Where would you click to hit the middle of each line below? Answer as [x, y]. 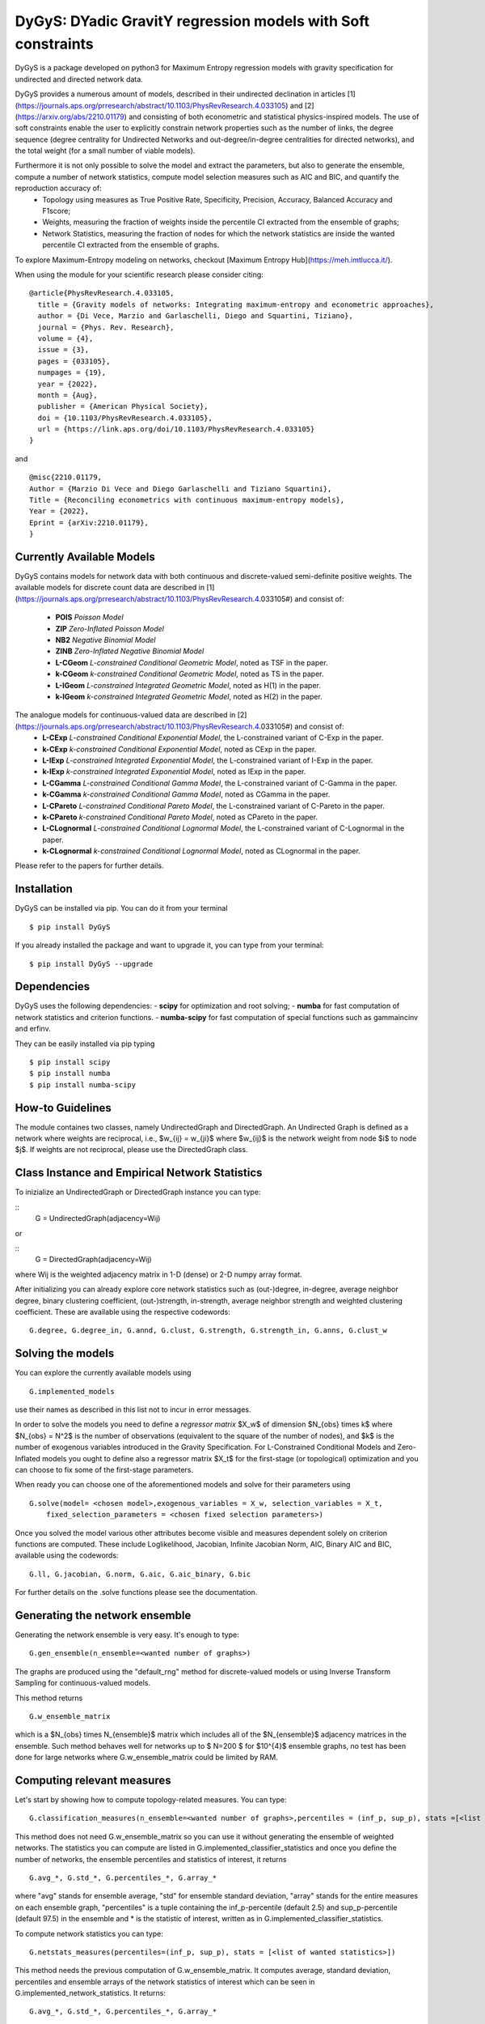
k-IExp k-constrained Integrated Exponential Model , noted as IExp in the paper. [174, 772]
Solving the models [65, 1353]
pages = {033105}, [74, 361]
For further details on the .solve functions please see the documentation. [136, 1592]
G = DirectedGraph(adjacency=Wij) [94, 1260]
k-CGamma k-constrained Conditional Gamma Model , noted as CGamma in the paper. [186, 794]
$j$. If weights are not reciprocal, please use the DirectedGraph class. [131, 1150]
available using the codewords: [67, 1555]
